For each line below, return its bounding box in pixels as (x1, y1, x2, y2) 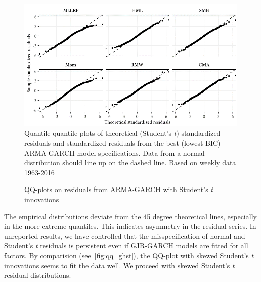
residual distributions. (4, 270, 71, 280)
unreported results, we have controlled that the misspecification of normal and (4, 230, 245, 241)
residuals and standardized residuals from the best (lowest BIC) (24, 137, 221, 148)
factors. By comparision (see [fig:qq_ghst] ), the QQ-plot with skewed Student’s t (4, 250, 254, 260)
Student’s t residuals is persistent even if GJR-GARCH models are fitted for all (4, 240, 248, 251)
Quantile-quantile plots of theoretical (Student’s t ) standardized (24, 128, 221, 138)
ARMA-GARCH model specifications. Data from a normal (24, 147, 205, 158)
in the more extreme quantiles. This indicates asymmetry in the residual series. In (4, 221, 256, 231)
